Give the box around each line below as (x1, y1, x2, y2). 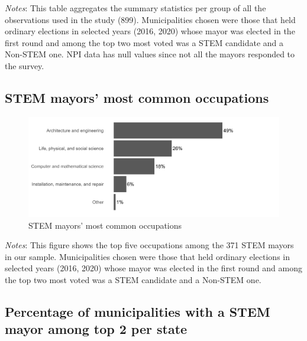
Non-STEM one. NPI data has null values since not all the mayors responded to (5, 48, 295, 60)
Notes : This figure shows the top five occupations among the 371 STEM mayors (5, 239, 294, 251)
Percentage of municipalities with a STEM (5, 303, 270, 321)
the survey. (5, 59, 44, 72)
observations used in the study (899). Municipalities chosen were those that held (5, 13, 296, 25)
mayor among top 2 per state (5, 320, 188, 338)
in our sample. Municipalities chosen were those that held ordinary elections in (5, 250, 290, 262)
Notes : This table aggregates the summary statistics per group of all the (5, 2, 266, 14)
